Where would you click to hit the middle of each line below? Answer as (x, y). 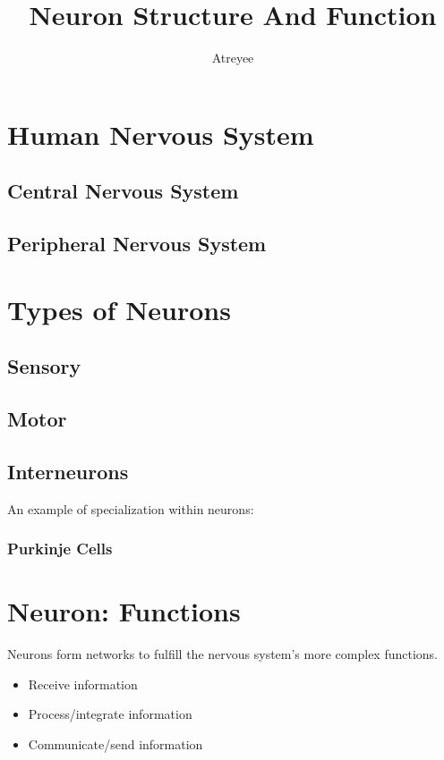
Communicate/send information (115, 743)
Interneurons (68, 471)
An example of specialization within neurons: (131, 508)
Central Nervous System (123, 191)
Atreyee (233, 58)
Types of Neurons (119, 309)
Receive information (83, 684)
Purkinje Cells (60, 549)
